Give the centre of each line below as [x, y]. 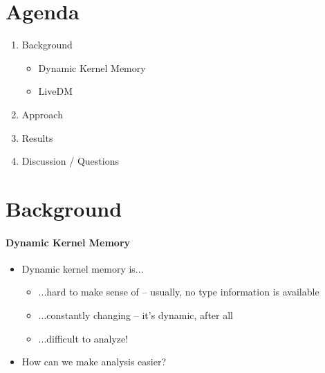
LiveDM [55, 91]
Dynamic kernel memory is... [83, 268]
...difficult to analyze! [83, 338]
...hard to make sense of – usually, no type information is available [179, 292]
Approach [42, 114]
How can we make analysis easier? [94, 362]
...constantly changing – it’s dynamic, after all [136, 315]
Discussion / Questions [70, 161]
